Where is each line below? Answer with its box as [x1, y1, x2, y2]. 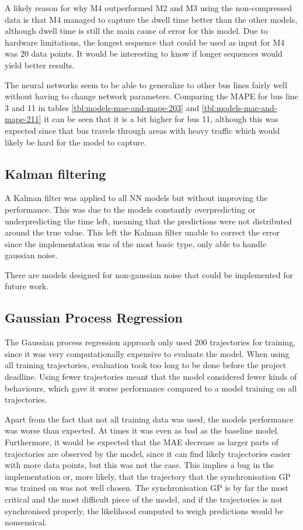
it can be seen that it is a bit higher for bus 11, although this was [44, 113, 278, 125]
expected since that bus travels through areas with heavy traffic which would [5, 124, 280, 136]
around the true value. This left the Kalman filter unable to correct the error [5, 226, 280, 238]
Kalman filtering [5, 164, 106, 182]
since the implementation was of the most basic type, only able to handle [5, 237, 266, 250]
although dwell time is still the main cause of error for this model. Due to [5, 25, 268, 37]
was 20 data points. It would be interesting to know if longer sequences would [5, 47, 283, 60]
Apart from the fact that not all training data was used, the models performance [5, 413, 294, 425]
